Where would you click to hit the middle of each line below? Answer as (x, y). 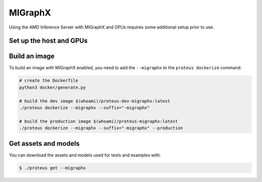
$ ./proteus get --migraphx (52, 168)
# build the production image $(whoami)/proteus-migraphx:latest (98, 121)
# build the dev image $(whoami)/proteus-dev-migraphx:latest (95, 101)
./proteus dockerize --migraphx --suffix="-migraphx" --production (101, 128)
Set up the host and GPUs (48, 41)
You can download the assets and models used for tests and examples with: (85, 155)
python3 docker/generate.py (52, 87)
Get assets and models (44, 144)
